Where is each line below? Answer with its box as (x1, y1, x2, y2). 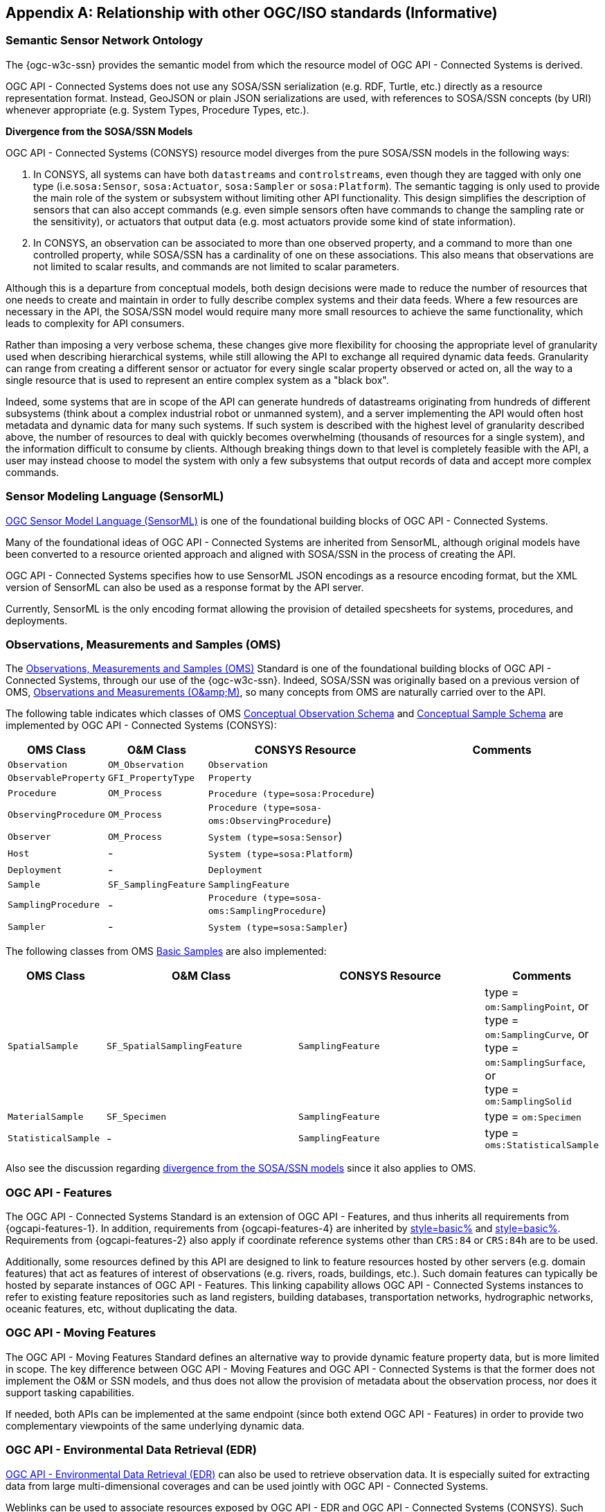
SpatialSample (8, 1041, 78, 1052)
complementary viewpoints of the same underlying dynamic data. (6, 1419, 305, 1432)
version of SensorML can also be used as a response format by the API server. (6, 581, 364, 593)
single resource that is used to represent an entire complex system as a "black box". (6, 373, 389, 386)
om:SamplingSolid (485, 1096, 572, 1107)
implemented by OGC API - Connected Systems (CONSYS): (6, 719, 277, 732)
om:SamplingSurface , (485, 1055, 586, 1069)
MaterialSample (8, 1111, 84, 1122)
